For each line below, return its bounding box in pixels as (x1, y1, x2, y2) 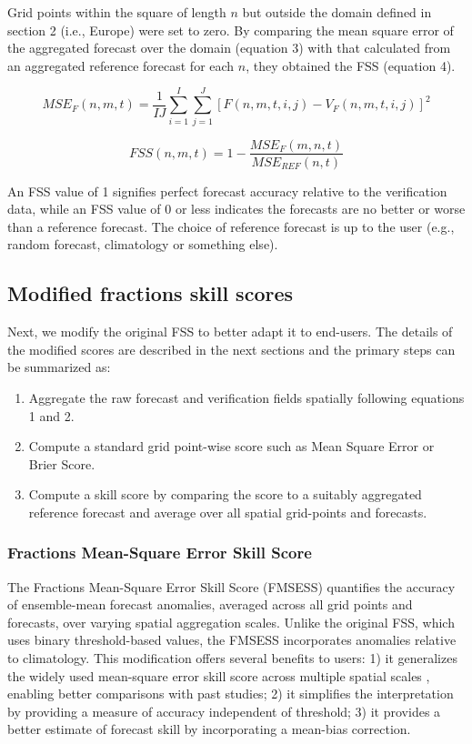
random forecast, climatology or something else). (7, 235, 278, 254)
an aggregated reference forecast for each (7, 55, 235, 75)
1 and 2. (28, 406, 75, 425)
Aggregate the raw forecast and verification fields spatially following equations (28, 387, 465, 407)
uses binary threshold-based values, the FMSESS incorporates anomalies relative (7, 630, 457, 649)
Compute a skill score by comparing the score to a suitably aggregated (28, 485, 422, 504)
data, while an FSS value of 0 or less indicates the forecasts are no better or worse (7, 199, 466, 218)
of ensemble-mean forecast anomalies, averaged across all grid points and (7, 595, 413, 614)
